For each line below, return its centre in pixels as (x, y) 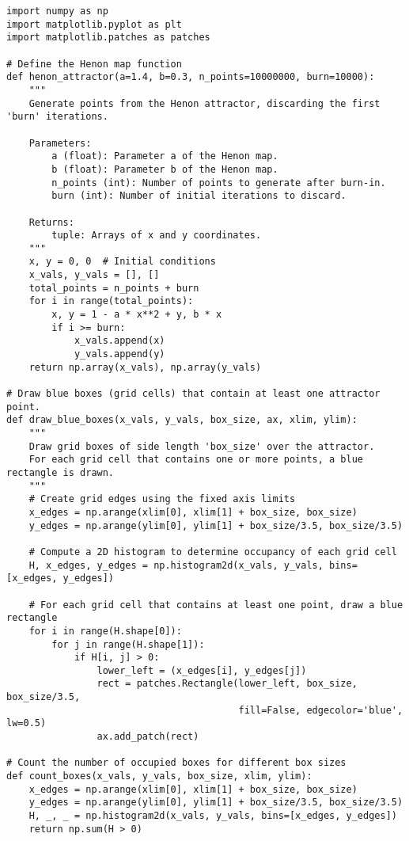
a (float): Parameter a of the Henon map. (165, 156)
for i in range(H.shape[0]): (105, 631)
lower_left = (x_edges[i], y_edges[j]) (202, 670)
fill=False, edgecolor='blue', (321, 710)
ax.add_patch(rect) (148, 737)
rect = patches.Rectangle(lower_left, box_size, (227, 684)
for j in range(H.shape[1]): (128, 644)
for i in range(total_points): (111, 301)
